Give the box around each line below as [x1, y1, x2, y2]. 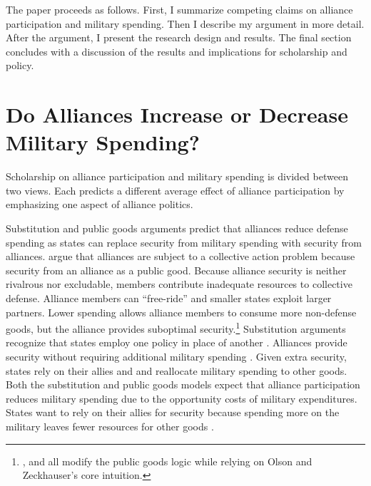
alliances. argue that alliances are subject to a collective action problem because [6, 249, 355, 264]
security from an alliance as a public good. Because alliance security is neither [6, 262, 347, 277]
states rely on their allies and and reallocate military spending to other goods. [6, 363, 347, 378]
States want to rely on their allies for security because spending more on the [6, 405, 340, 420]
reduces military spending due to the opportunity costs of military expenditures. [6, 391, 357, 405]
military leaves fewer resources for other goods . [6, 419, 214, 434]
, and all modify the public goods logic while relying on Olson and [22, 453, 312, 468]
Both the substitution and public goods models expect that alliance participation [6, 377, 360, 392]
